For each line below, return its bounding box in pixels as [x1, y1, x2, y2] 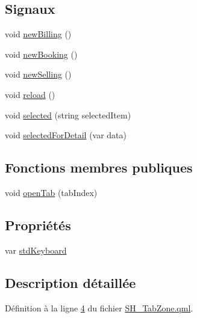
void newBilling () [5, 28, 72, 40]
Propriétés [5, 215, 71, 234]
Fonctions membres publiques [5, 158, 193, 177]
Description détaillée [5, 273, 136, 292]
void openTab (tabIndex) [5, 186, 98, 198]
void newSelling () [5, 68, 72, 81]
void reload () [5, 88, 55, 100]
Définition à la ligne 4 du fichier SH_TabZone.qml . [5, 301, 193, 314]
